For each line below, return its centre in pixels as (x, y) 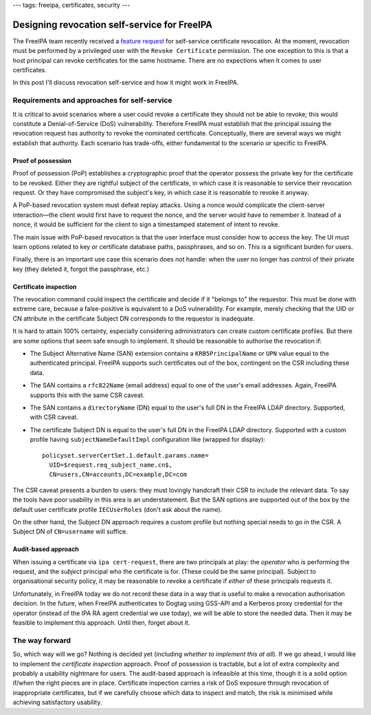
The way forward (42, 640)
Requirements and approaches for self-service (92, 100)
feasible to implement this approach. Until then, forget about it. (101, 623)
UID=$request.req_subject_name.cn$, (111, 465)
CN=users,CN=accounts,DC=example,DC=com (118, 474)
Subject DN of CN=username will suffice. (70, 532)
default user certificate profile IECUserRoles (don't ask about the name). (117, 509)
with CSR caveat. (54, 417)
